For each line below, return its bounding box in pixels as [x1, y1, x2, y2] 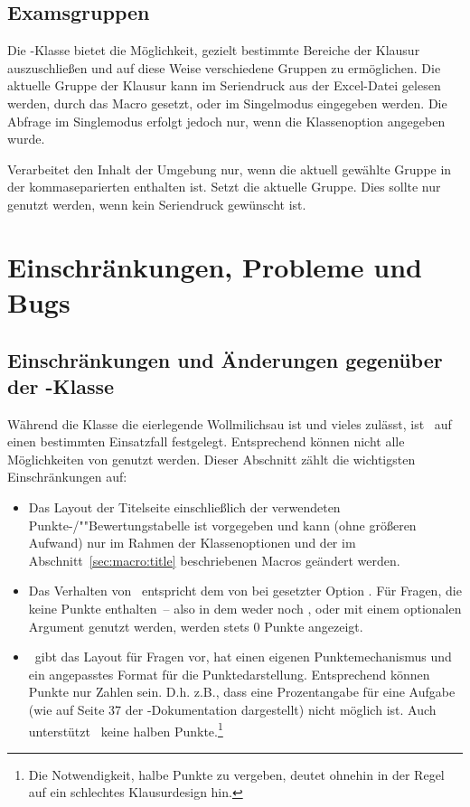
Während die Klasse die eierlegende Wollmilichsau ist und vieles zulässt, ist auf [7, 414, 452, 433]
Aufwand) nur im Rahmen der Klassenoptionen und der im [28, 533, 356, 552]
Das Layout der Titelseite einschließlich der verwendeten [28, 498, 341, 517]
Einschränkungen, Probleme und [7, 248, 422, 285]
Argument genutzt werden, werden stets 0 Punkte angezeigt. [28, 616, 363, 635]
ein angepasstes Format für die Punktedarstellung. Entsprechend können [28, 664, 430, 683]
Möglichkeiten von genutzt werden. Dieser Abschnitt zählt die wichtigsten [7, 449, 416, 468]
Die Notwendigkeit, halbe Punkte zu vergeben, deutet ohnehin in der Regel [28, 765, 445, 784]
